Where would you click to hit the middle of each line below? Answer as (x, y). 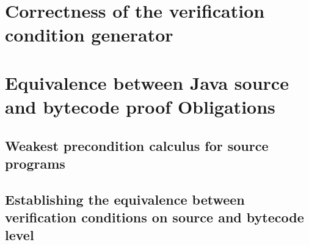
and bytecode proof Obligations (140, 106)
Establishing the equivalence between (125, 199)
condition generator (89, 35)
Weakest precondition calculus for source (137, 145)
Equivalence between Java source (147, 82)
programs (35, 163)
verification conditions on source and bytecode (154, 217)
